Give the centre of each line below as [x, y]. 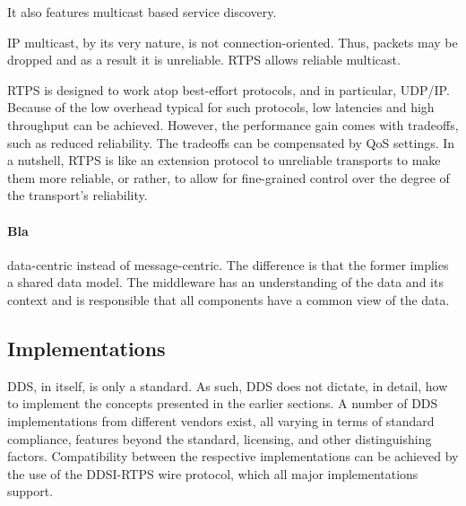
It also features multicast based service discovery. [142, 12]
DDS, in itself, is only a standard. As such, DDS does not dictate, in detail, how [228, 385]
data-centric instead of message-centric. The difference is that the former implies [228, 264]
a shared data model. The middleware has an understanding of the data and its [225, 282]
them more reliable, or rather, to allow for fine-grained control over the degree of [229, 177]
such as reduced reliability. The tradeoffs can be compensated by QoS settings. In [231, 142]
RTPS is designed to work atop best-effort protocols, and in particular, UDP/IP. [229, 89]
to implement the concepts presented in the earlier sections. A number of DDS [223, 403]
